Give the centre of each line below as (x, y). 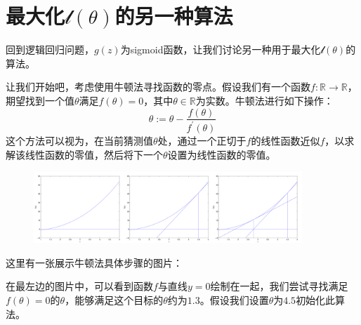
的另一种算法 (174, 16)
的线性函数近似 (285, 140)
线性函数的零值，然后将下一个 (94, 154)
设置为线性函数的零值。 (222, 154)
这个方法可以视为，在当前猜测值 (79, 140)
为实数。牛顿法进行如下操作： (264, 100)
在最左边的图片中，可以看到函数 (79, 286)
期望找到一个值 (40, 100)
